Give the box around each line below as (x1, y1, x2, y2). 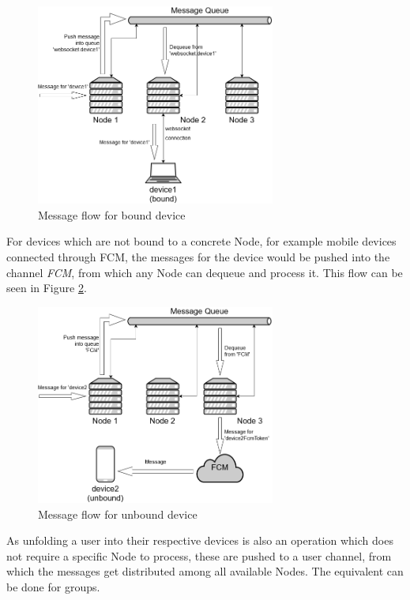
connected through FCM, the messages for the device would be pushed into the (6, 248, 390, 264)
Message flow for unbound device (38, 505, 197, 522)
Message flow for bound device (38, 206, 186, 223)
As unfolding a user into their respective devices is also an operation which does (6, 532, 393, 549)
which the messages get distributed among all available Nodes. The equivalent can (6, 563, 404, 579)
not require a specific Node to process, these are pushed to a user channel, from (6, 547, 392, 564)
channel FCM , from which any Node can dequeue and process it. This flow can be (6, 264, 403, 280)
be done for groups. (6, 579, 100, 595)
